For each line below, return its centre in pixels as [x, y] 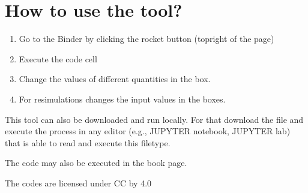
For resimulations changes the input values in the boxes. [122, 99]
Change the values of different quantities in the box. [115, 79]
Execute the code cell [58, 58]
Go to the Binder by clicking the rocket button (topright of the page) [146, 39]
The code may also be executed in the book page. [96, 163]
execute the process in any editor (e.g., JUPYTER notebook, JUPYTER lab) [148, 131]
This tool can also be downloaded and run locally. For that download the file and [154, 119]
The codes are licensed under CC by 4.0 [78, 183]
